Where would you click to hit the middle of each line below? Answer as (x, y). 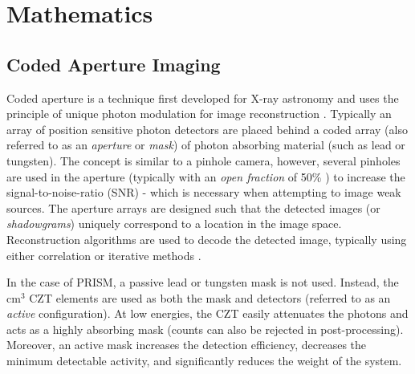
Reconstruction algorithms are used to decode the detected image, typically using (207, 239)
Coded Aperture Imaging (114, 64)
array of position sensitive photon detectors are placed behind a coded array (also (207, 129)
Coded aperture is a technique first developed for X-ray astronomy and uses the (203, 98)
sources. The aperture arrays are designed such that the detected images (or (193, 207)
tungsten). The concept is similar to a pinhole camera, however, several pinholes (203, 160)
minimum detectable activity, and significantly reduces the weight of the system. (204, 361)
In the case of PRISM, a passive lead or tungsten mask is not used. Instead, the (203, 282)
